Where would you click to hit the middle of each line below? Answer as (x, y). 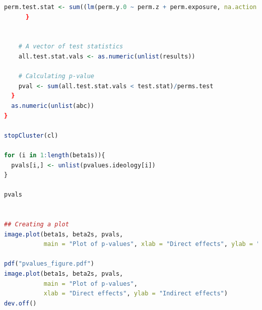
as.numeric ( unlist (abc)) (53, 106)
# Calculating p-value (56, 76)
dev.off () (20, 303)
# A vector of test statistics (71, 47)
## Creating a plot (37, 225)
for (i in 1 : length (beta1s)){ (55, 155)
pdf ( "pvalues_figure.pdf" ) (49, 264)
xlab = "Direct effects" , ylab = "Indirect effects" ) (136, 294)
